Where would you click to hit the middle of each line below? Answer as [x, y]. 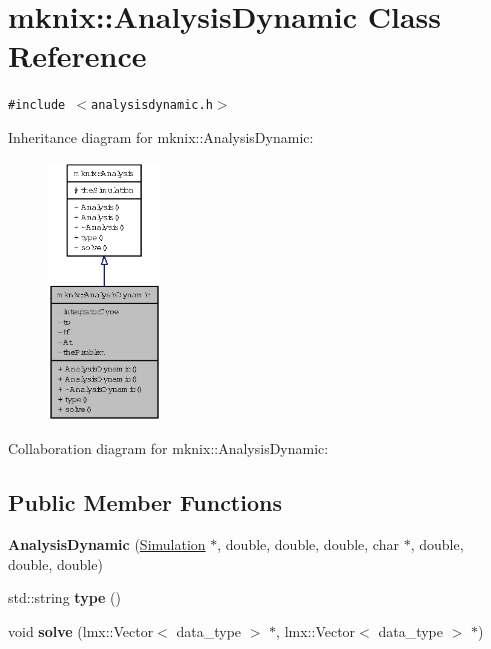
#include [37, 105]
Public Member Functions [145, 502]
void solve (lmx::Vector [81, 630]
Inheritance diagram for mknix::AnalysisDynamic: [161, 136]
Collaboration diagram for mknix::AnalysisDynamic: [168, 448]
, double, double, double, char [308, 544]
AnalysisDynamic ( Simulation [107, 544]
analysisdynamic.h [152, 105]
